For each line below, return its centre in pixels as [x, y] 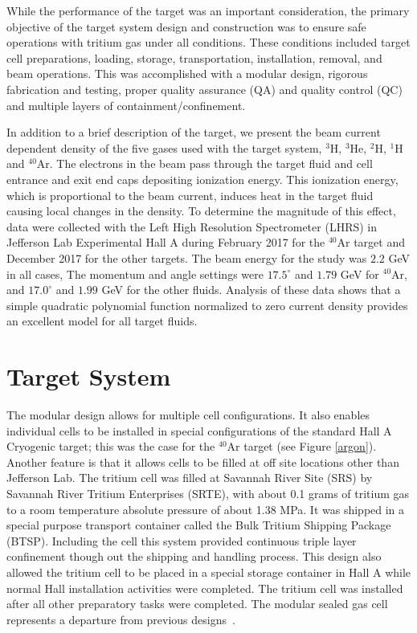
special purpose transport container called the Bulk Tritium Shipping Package [199, 525]
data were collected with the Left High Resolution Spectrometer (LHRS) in [192, 226]
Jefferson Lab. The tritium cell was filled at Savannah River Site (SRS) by [190, 478]
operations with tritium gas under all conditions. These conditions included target [208, 42]
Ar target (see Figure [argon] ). [302, 446]
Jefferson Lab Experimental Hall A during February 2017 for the [166, 242]
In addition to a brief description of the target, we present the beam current [194, 132]
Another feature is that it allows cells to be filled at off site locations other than [203, 461]
